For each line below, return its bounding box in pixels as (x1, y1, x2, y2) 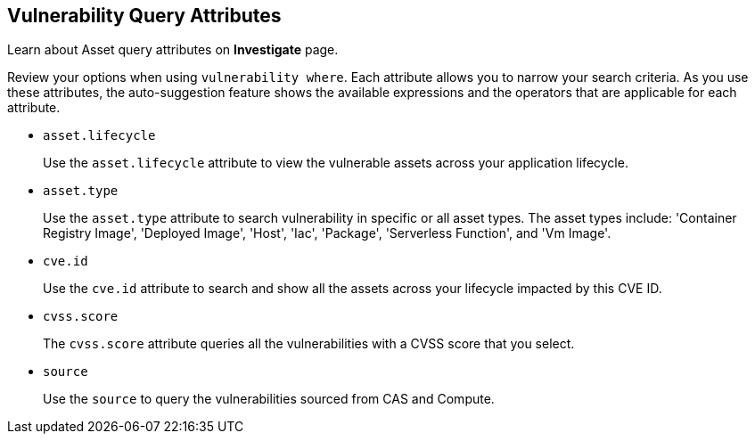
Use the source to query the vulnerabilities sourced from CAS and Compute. (43, 391, 495, 407)
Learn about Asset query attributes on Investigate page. (7, 42, 339, 58)
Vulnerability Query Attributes (7, 4, 282, 27)
